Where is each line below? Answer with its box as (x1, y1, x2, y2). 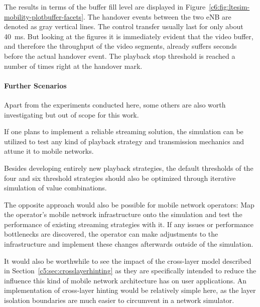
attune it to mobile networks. (4, 146, 94, 156)
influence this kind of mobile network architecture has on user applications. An (4, 275, 247, 285)
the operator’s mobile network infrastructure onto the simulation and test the (4, 209, 242, 220)
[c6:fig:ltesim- (209, 2, 250, 12)
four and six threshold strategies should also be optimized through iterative (4, 172, 236, 183)
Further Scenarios (4, 80, 67, 90)
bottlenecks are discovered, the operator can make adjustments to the (4, 229, 218, 239)
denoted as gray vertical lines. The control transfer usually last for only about (4, 21, 243, 32)
